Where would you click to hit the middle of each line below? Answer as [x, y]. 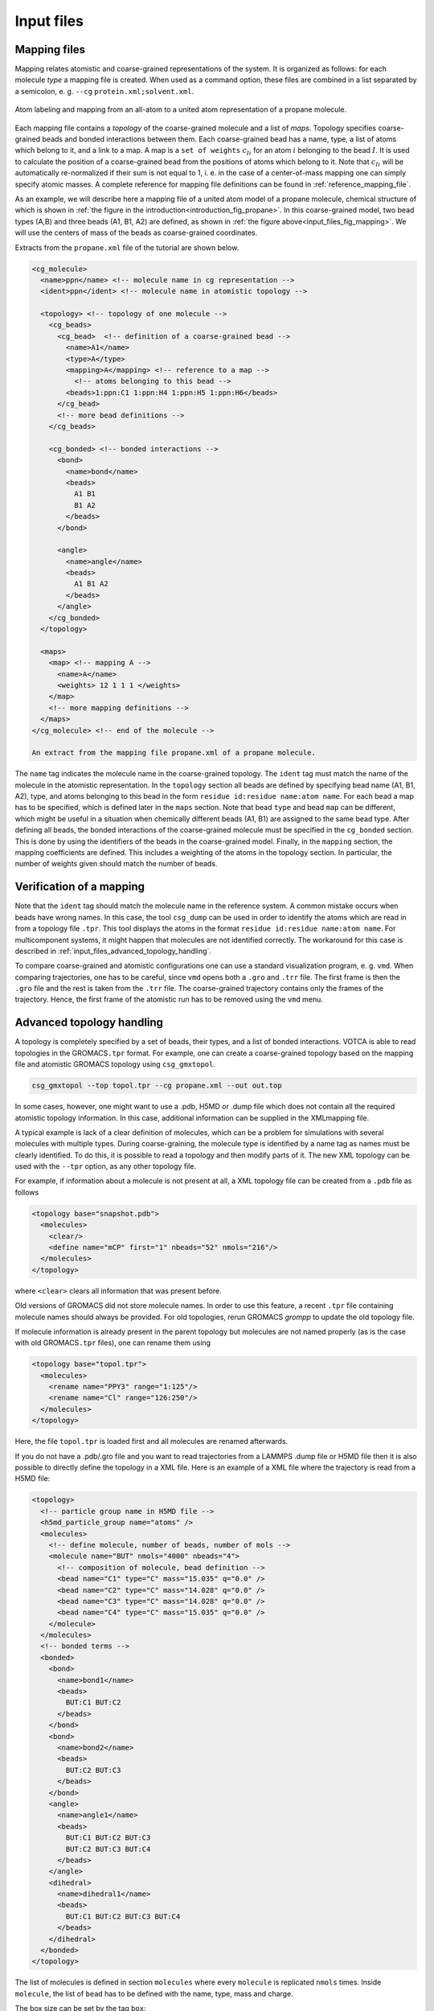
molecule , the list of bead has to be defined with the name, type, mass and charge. [154, 1993]
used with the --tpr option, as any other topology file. [106, 1166]
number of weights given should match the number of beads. [116, 864]
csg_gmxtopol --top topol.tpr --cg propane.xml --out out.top [157, 1086]
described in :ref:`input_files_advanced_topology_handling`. [113, 951]
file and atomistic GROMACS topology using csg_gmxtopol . [115, 1064]
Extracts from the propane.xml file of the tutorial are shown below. [127, 247]
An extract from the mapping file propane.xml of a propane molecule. [174, 753]
